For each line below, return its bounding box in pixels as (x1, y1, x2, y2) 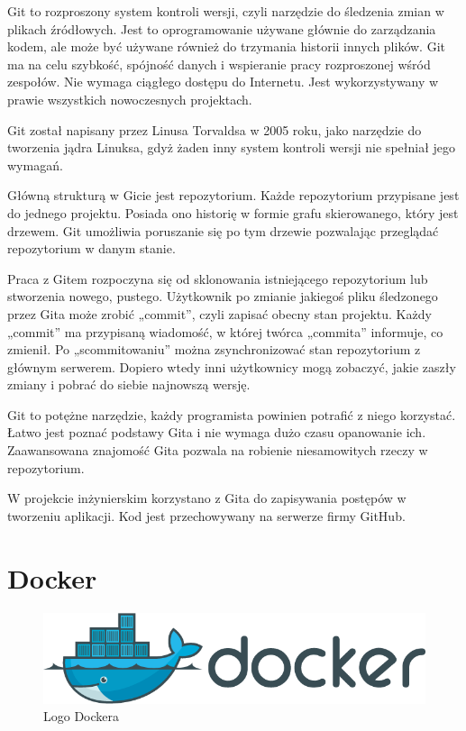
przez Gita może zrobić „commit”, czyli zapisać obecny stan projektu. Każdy (7, 304, 432, 323)
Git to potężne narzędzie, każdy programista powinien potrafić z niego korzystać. (7, 405, 456, 424)
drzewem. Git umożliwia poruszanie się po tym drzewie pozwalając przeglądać (7, 221, 439, 240)
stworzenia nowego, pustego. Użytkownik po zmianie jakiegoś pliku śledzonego (7, 287, 438, 306)
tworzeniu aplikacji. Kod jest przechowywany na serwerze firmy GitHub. (7, 506, 406, 525)
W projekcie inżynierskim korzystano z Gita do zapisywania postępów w (7, 489, 407, 507)
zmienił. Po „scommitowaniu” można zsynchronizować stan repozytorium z (7, 340, 421, 359)
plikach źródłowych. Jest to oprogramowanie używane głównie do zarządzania (7, 19, 436, 38)
